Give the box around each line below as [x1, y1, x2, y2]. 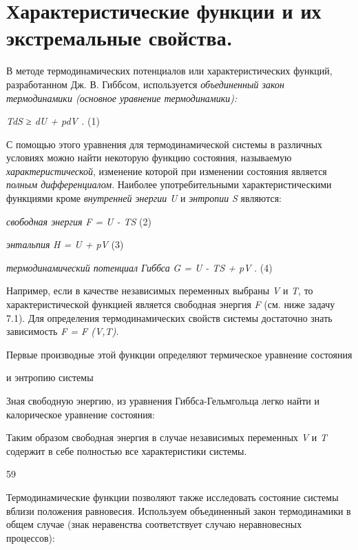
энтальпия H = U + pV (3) [6, 237, 124, 252]
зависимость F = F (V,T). [6, 324, 119, 338]
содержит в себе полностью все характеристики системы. [6, 443, 247, 458]
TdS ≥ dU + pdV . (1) [6, 114, 100, 128]
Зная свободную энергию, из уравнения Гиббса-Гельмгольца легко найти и [6, 394, 319, 407]
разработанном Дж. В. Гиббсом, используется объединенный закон [6, 77, 284, 91]
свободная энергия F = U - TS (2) [6, 214, 151, 228]
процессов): [6, 530, 55, 544]
